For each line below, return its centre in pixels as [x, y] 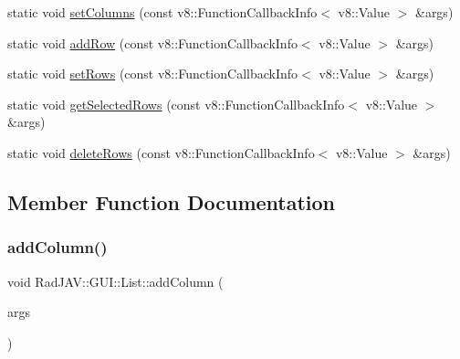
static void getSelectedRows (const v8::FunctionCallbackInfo [176, 104]
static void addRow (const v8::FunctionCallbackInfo [152, 42]
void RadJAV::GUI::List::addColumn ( [115, 281]
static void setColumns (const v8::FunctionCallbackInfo [162, 12]
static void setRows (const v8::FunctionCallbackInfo [153, 74]
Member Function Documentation [172, 201]
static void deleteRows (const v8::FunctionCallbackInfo [161, 152]
